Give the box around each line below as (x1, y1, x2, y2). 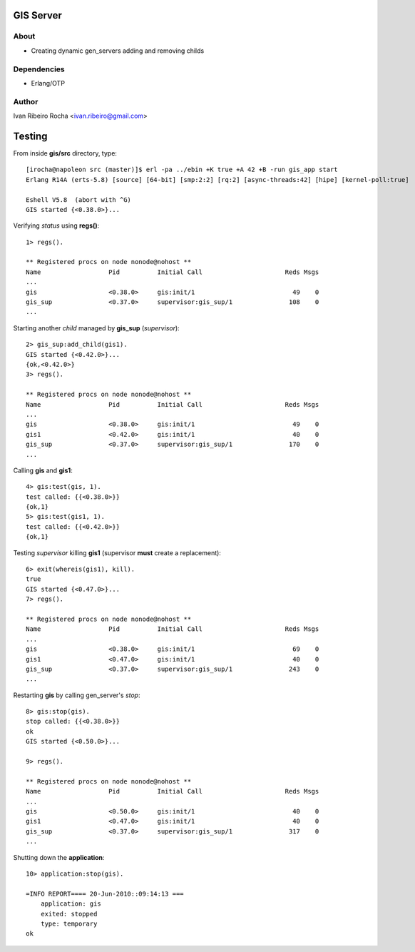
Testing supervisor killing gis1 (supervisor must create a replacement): (13, 548, 221, 557)
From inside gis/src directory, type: (13, 148, 118, 157)
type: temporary (40, 919, 98, 928)
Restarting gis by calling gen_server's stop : (13, 691, 140, 699)
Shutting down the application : (13, 853, 105, 861)
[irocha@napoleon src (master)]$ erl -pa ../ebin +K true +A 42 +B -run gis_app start (26, 166, 338, 174)
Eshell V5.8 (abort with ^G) (26, 196, 132, 203)
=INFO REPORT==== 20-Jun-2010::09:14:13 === (26, 889, 185, 898)
